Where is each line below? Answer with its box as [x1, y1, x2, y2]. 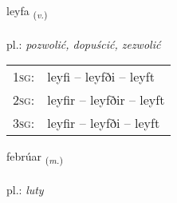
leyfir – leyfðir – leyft [47, 90, 165, 109]
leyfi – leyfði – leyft [47, 67, 155, 86]
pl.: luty [6, 181, 44, 198]
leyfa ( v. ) [6, 2, 48, 21]
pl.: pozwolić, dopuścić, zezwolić [6, 35, 161, 52]
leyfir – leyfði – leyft [47, 113, 160, 133]
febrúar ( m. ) [6, 148, 63, 167]
